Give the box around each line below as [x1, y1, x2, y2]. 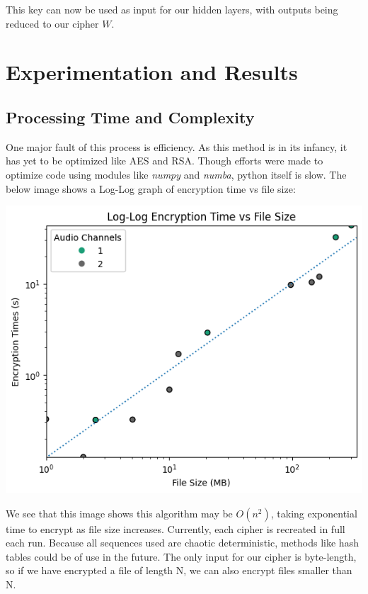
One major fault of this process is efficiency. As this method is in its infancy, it [6, 139, 347, 154]
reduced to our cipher [6, 16, 99, 30]
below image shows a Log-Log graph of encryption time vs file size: [6, 181, 296, 196]
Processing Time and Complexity [6, 106, 255, 128]
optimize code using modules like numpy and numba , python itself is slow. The [6, 167, 347, 181]
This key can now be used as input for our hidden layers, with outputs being [6, 2, 338, 16]
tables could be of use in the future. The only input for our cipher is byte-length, [6, 549, 357, 564]
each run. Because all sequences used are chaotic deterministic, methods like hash [6, 535, 359, 550]
